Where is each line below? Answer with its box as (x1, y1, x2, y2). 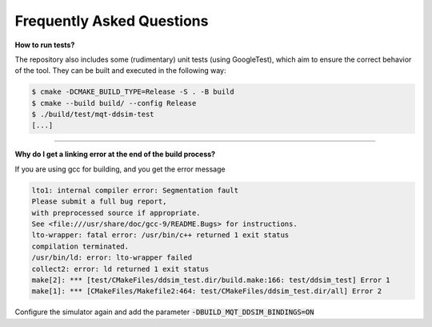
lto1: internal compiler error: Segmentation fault (31, 185, 239, 195)
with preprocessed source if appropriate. (31, 208, 201, 217)
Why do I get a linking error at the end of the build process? (14, 149, 216, 159)
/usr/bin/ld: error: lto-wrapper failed (31, 253, 192, 262)
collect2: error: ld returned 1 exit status (31, 264, 210, 273)
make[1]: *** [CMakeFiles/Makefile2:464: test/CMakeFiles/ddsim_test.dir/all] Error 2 (31, 287, 382, 296)
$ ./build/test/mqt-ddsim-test (31, 110, 155, 119)
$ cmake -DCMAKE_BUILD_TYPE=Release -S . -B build (31, 87, 235, 96)
